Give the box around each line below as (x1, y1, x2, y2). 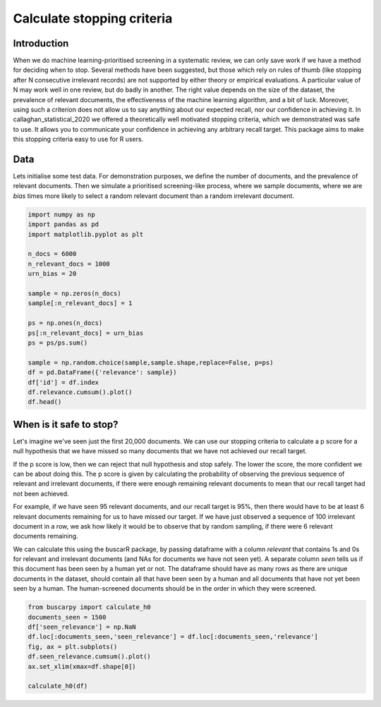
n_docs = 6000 (28, 250, 77, 258)
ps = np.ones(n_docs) (28, 319, 103, 327)
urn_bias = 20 (28, 270, 77, 278)
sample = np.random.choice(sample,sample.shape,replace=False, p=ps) (28, 358, 274, 367)
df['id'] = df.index (28, 378, 99, 386)
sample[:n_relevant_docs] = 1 (28, 300, 133, 307)
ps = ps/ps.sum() (28, 338, 88, 347)
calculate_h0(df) (28, 682, 88, 690)
